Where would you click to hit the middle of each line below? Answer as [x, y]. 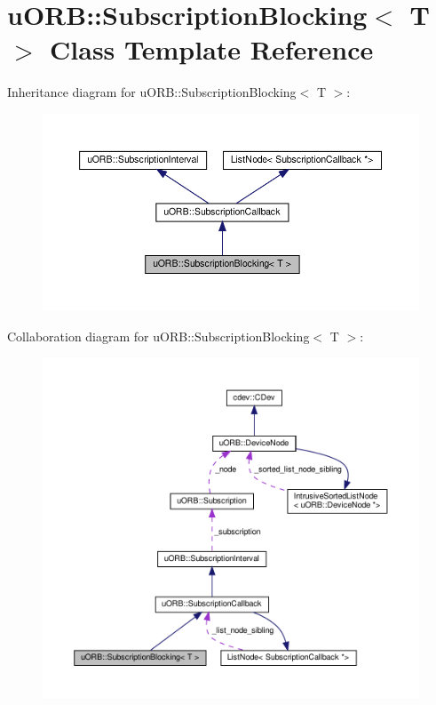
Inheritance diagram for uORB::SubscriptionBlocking [152, 92]
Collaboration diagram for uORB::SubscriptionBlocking [159, 336]
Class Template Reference [212, 49]
